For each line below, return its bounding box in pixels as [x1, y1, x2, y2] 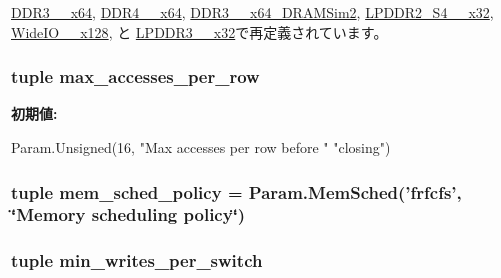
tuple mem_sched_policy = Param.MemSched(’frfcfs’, [11, 179, 462, 204]
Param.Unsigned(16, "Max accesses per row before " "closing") [11, 137, 391, 157]
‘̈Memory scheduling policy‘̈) [11, 202, 246, 227]
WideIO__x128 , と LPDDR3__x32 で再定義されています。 [11, 21, 388, 42]
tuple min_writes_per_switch [11, 248, 263, 273]
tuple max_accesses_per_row [11, 64, 260, 89]
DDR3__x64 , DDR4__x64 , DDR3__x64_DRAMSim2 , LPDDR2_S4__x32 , [11, 2, 494, 22]
